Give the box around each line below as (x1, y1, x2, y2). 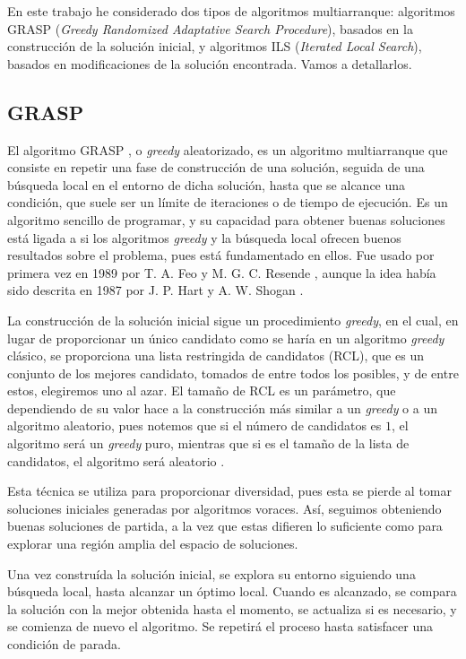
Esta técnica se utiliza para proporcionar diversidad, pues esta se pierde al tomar (7, 481, 452, 500)
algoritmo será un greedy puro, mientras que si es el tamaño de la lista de (7, 434, 410, 453)
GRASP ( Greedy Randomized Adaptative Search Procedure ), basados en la (7, 19, 413, 38)
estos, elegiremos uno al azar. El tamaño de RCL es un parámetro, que (7, 381, 396, 400)
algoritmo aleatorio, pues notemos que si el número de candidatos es (7, 416, 382, 435)
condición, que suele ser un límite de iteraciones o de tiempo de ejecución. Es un (7, 193, 448, 212)
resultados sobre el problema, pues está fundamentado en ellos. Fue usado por (7, 246, 435, 264)
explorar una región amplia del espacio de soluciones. (7, 534, 298, 553)
